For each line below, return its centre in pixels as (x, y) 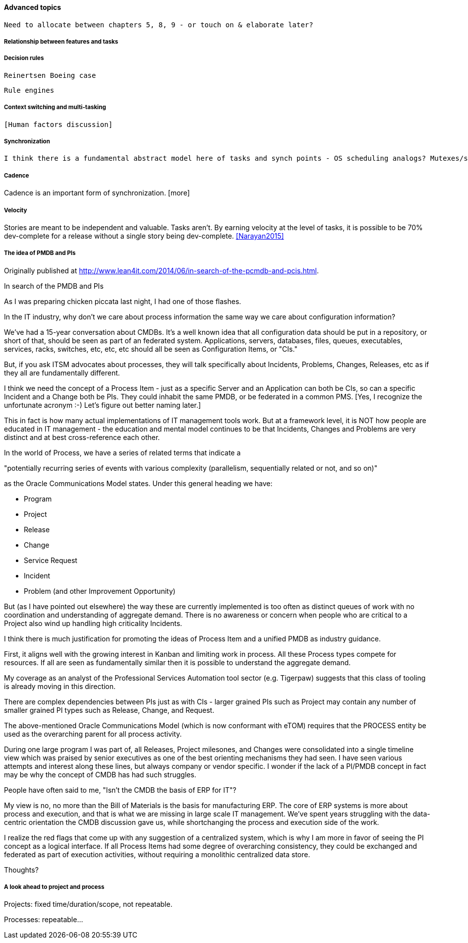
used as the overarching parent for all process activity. (93, 734)
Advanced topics (33, 7)
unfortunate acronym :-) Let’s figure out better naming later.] (103, 405)
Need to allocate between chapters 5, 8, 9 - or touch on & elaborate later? (159, 25)
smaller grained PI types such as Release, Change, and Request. (109, 710)
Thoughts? (21, 870)
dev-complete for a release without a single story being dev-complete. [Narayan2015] (144, 236)
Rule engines (29, 90)
